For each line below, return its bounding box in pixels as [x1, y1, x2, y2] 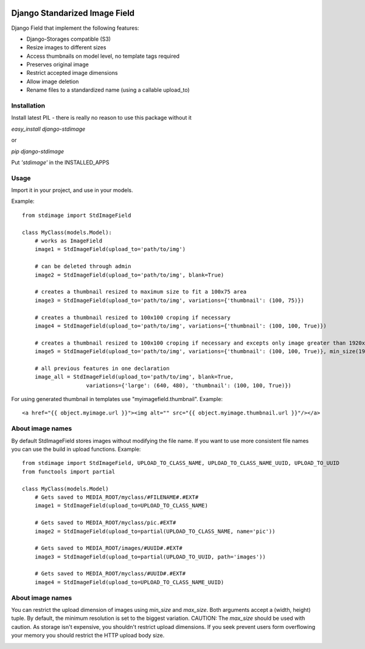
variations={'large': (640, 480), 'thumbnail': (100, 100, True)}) [86, 382, 292, 389]
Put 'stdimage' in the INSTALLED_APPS [11, 159, 109, 166]
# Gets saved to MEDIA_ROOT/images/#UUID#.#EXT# [34, 544, 182, 552]
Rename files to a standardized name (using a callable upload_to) [26, 86, 190, 94]
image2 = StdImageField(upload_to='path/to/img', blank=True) [34, 271, 224, 278]
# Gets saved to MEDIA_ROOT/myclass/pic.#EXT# [34, 520, 176, 526]
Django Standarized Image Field [11, 8, 135, 18]
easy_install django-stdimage [11, 125, 86, 132]
